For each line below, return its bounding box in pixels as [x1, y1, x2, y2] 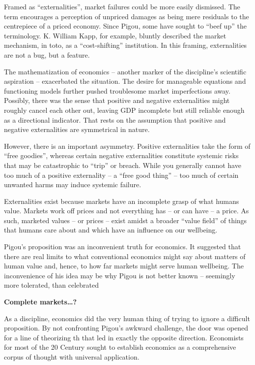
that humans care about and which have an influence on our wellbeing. [4, 225, 218, 235]
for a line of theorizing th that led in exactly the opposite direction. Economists [4, 332, 244, 342]
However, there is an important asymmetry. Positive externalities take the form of [4, 140, 251, 151]
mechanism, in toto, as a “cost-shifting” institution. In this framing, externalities [4, 40, 247, 50]
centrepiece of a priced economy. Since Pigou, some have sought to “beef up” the [4, 21, 247, 31]
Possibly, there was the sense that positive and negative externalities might [4, 95, 230, 105]
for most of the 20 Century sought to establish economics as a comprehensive [4, 342, 236, 352]
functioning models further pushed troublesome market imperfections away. [4, 85, 230, 96]
